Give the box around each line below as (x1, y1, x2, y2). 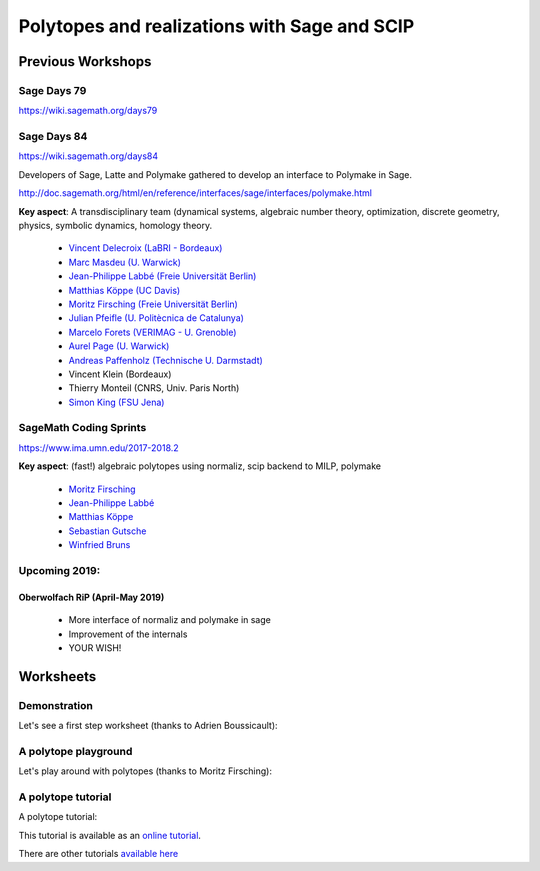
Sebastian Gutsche (68, 525, 147, 537)
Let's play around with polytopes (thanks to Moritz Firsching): (18, 765, 272, 777)
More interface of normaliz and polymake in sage (68, 614, 272, 626)
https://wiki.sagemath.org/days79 (18, 105, 158, 117)
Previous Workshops (18, 53, 152, 70)
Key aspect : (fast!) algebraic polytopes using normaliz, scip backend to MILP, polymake (18, 460, 382, 472)
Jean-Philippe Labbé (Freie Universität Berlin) (68, 270, 257, 282)
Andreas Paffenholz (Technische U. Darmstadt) (68, 354, 264, 366)
